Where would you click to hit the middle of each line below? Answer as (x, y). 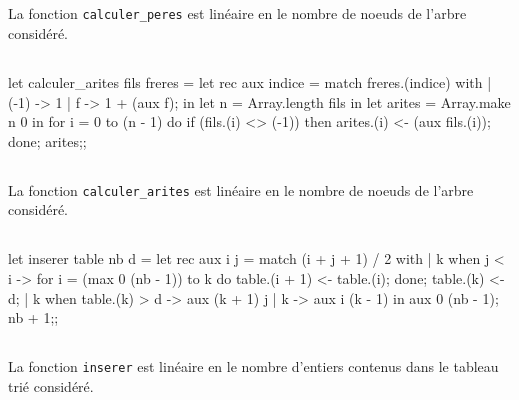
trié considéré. (51, 385)
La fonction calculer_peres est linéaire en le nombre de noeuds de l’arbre (237, 13)
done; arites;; (47, 140)
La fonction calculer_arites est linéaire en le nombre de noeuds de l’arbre (241, 189)
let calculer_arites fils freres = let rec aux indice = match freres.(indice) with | (250, 82)
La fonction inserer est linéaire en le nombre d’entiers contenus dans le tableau (253, 366)
